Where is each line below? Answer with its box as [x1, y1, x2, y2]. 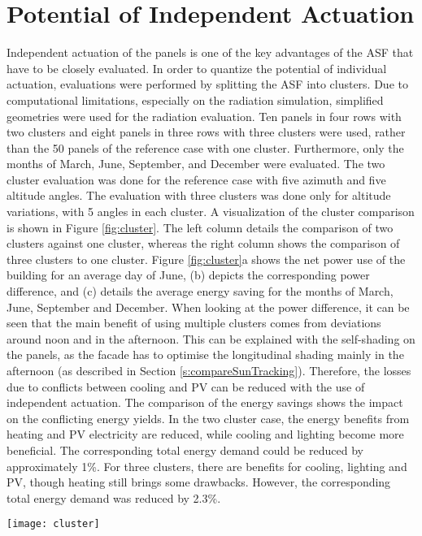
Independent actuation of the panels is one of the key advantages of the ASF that [7, 44, 414, 61]
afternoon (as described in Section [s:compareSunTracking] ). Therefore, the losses [7, 362, 411, 378]
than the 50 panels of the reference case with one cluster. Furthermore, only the [7, 139, 404, 156]
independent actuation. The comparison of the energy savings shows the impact [7, 394, 403, 411]
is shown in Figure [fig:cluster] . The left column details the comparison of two [7, 218, 394, 236]
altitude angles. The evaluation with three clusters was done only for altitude [7, 187, 391, 204]
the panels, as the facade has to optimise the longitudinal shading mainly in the [7, 346, 404, 363]
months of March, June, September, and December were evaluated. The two [7, 155, 385, 172]
